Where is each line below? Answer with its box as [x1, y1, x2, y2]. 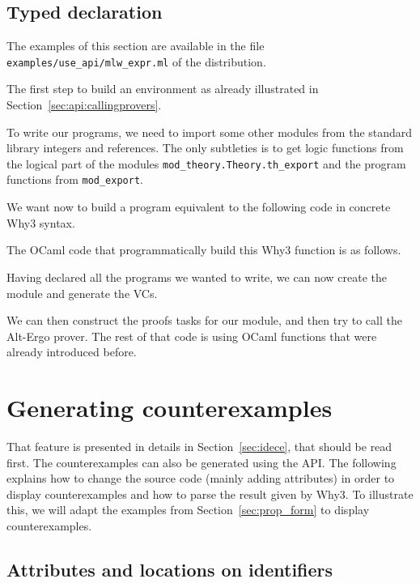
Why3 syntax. [6, 214, 75, 231]
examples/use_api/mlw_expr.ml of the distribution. [6, 53, 266, 70]
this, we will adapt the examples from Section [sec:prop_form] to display [6, 501, 370, 518]
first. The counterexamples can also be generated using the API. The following [6, 453, 397, 470]
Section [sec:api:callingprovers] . [6, 96, 162, 113]
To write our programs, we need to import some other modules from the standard [6, 123, 413, 140]
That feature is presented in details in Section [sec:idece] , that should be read [6, 438, 392, 455]
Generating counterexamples [6, 391, 333, 424]
